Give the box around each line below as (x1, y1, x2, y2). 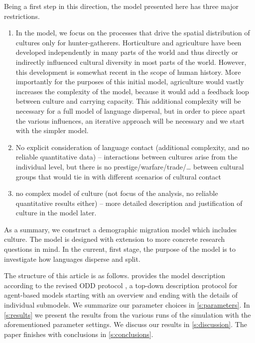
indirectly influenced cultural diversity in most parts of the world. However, (15, 56, 247, 67)
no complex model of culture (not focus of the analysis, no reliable (15, 188, 218, 198)
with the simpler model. (15, 125, 89, 136)
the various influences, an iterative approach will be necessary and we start (15, 115, 245, 126)
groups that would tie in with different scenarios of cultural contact (15, 171, 222, 181)
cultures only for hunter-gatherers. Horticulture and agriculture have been (15, 37, 242, 47)
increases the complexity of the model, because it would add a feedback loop (15, 86, 249, 96)
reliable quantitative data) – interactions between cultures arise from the (15, 152, 238, 162)
